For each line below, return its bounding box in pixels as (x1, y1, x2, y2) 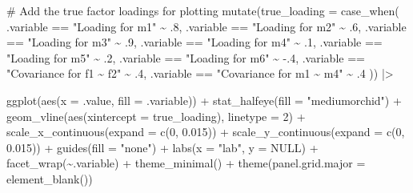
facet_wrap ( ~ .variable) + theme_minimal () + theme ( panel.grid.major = (6, 155, 366, 171)
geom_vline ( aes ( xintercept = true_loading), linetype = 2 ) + (6, 107, 306, 124)
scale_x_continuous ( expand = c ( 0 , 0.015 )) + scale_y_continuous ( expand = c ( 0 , (6, 123, 405, 140)
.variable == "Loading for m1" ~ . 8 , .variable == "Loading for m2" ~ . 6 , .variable (6, 18, 407, 34)
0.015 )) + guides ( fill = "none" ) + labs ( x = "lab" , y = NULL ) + (6, 139, 319, 155)
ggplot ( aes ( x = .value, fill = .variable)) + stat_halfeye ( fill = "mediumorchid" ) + (6, 91, 402, 108)
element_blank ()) (6, 170, 93, 187)
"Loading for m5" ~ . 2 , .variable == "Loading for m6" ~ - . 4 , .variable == (6, 49, 365, 66)
